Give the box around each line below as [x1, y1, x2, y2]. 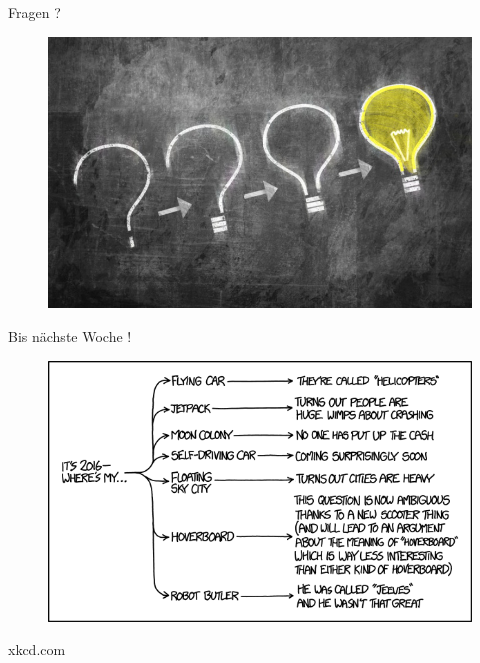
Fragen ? [8, 2, 61, 22]
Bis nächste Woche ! [8, 325, 132, 346]
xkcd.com [8, 639, 66, 660]
